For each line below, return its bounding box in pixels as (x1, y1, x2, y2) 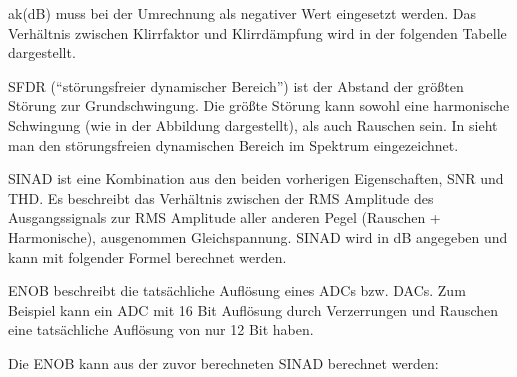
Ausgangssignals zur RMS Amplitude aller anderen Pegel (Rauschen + (8, 207, 441, 228)
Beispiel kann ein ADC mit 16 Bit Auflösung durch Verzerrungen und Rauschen (8, 299, 499, 320)
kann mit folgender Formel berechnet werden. (8, 246, 287, 267)
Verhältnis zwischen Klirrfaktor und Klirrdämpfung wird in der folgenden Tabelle (8, 22, 507, 43)
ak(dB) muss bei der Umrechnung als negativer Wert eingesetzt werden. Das (8, 3, 476, 23)
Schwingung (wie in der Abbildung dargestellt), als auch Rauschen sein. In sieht (8, 114, 498, 135)
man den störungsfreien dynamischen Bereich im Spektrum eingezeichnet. (8, 134, 459, 155)
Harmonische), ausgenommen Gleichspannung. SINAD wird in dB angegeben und (8, 226, 508, 247)
